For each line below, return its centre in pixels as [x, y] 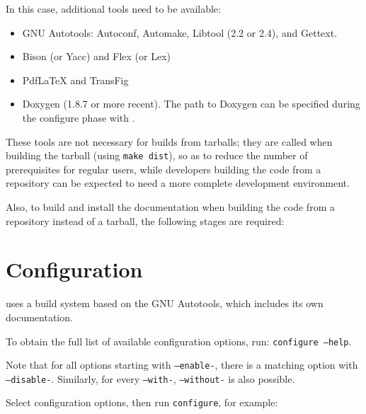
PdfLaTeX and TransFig [75, 80]
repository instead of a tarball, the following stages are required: [145, 220]
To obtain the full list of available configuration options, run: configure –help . [179, 341]
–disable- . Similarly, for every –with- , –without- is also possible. [150, 378]
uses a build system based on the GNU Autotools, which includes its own [165, 303]
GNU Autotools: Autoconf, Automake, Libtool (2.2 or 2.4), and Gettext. [180, 32]
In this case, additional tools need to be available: [113, 8]
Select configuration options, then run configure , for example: [142, 402]
